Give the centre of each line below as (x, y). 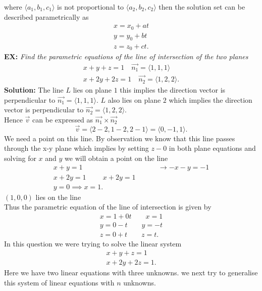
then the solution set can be (202, 7)
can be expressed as (63, 119)
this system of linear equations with (59, 283)
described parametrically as (46, 16)
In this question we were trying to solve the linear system (93, 243)
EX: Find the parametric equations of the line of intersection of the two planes (126, 56)
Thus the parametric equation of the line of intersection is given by (108, 207)
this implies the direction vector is (173, 90)
